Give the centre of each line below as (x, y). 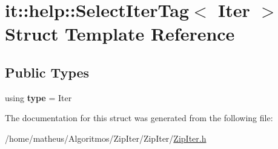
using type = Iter (38, 97)
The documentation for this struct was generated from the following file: (139, 118)
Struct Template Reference (120, 34)
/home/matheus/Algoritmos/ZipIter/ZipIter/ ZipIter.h (106, 138)
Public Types (47, 72)
